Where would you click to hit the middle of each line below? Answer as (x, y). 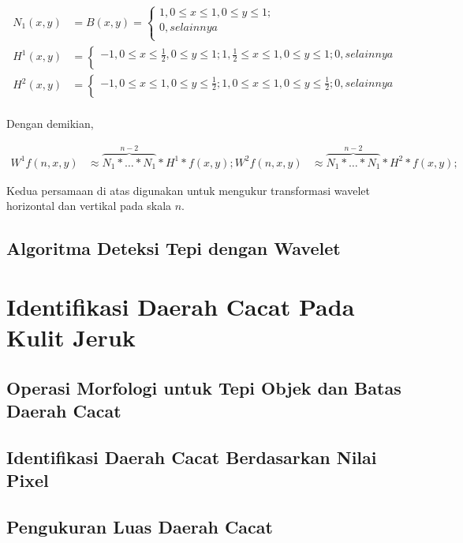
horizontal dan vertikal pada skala (89, 206)
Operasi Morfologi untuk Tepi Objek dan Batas (204, 387)
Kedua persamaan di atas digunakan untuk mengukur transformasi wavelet (188, 190)
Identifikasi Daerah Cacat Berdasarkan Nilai (192, 457)
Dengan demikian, (50, 123)
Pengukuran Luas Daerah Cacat (140, 527)
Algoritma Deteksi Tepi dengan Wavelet (174, 248)
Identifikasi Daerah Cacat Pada (181, 306)
